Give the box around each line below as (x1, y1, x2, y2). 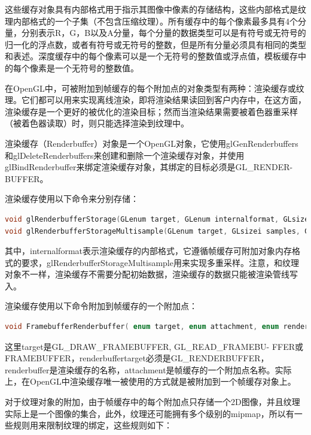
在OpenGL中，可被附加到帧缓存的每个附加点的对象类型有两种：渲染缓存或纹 (5, 81, 304, 94)
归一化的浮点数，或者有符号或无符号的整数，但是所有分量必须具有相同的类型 (5, 38, 306, 50)
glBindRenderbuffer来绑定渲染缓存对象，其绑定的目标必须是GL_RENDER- (5, 161, 293, 173)
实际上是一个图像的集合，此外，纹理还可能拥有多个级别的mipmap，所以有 (5, 407, 294, 419)
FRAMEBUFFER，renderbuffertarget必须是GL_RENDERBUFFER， (5, 352, 269, 364)
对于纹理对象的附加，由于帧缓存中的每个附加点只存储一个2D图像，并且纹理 (5, 395, 300, 408)
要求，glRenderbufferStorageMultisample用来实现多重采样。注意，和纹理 (21, 256, 299, 268)
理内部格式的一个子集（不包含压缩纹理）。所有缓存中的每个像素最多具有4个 (5, 14, 298, 27)
